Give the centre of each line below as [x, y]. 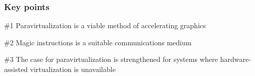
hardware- [236, 59]
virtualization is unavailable [73, 69]
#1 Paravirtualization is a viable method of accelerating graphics [105, 25]
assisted [16, 69]
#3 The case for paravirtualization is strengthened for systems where [111, 59]
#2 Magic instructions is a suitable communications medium [98, 42]
